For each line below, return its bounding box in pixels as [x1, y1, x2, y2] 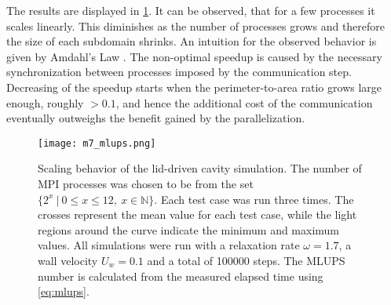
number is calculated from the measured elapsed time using [38, 267, 323, 284]
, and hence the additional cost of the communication [115, 94, 373, 111]
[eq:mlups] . [38, 283, 90, 300]
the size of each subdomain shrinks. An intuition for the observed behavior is [6, 33, 377, 49]
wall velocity [38, 252, 98, 268]
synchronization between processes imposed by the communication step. [6, 64, 352, 80]
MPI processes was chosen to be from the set [38, 176, 254, 191]
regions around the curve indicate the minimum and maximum [38, 221, 340, 238]
